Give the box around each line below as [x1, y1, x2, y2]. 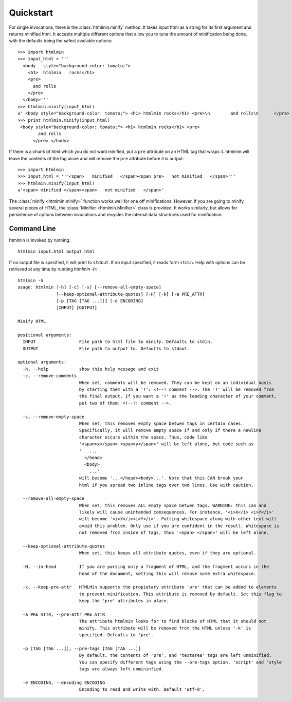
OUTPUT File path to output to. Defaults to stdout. [22, 346, 190, 351]
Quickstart [9, 7, 54, 18]
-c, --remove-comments [22, 373, 77, 379]
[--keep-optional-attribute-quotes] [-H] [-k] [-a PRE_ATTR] [56, 291, 205, 297]
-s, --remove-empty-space [22, 414, 85, 419]
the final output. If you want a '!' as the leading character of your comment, [79, 394, 277, 399]
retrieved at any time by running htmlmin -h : [9, 266, 97, 272]
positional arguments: [18, 332, 72, 338]
